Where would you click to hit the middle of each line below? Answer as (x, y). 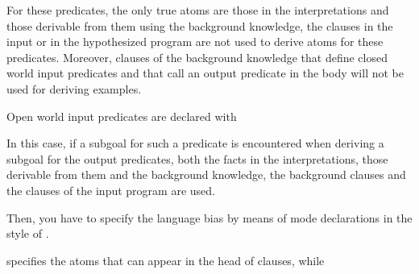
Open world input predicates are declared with (122, 116)
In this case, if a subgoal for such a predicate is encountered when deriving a (195, 143)
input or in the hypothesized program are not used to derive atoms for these (195, 42)
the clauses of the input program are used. (111, 190)
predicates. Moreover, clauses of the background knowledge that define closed (197, 57)
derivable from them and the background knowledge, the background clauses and (206, 174)
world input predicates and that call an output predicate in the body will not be (205, 73)
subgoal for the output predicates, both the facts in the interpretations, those (197, 158)
